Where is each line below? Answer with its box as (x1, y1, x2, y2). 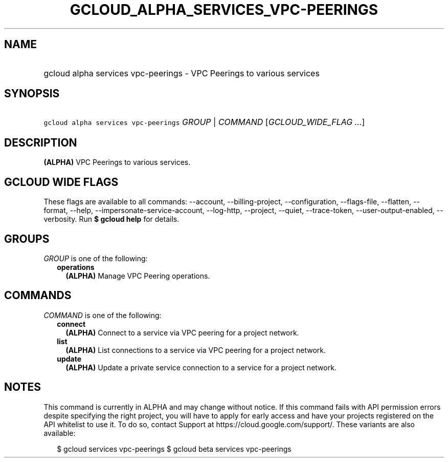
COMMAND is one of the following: (43, 310, 162, 320)
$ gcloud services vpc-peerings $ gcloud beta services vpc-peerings (57, 444, 292, 453)
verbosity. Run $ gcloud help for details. (43, 215, 180, 224)
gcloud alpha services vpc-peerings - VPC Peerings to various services (43, 68, 320, 78)
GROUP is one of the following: (43, 254, 148, 263)
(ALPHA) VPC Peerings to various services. (43, 158, 191, 167)
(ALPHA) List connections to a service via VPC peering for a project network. (65, 345, 326, 354)
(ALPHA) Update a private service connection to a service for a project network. (65, 363, 337, 372)
